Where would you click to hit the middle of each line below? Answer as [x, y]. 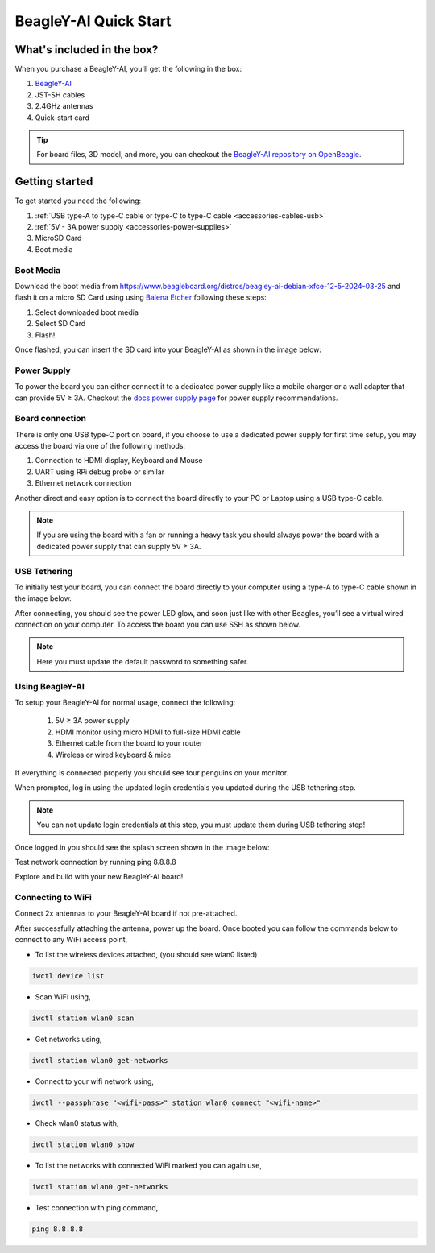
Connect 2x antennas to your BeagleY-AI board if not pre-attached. [126, 913]
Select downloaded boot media [87, 312]
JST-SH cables [60, 95]
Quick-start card [62, 118]
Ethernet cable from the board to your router [129, 743]
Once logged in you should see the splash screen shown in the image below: [142, 847]
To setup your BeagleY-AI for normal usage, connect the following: [125, 702]
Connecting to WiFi [53, 898]
